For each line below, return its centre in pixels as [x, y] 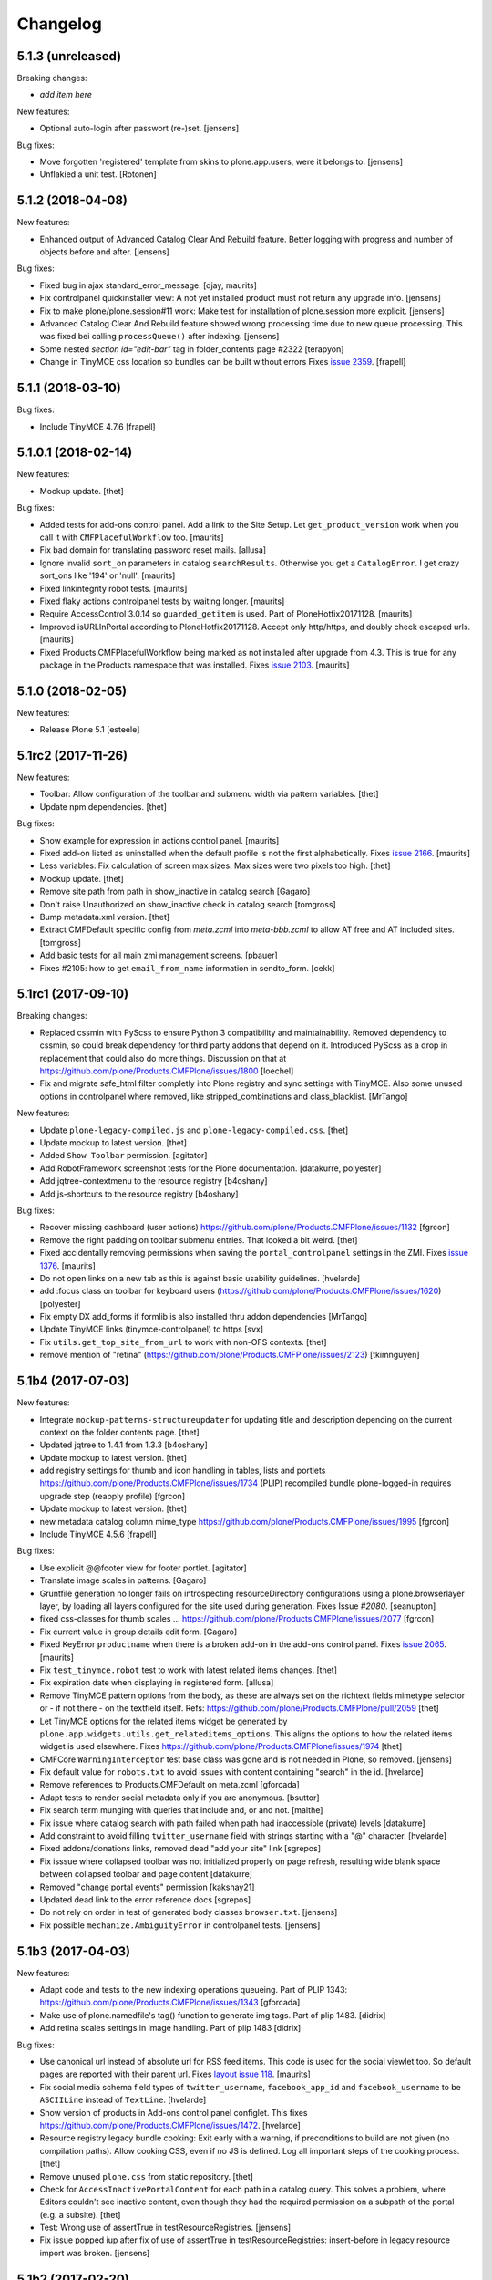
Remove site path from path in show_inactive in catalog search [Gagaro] [175, 891]
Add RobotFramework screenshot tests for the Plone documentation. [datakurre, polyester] [210, 1168]
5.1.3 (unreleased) [69, 56]
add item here [66, 95]
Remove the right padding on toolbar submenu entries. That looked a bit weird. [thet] [199, 1239]
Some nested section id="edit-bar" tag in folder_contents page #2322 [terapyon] [192, 349]
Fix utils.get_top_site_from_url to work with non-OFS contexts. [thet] [183, 1342]
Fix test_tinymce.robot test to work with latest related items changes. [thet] [188, 1670]
